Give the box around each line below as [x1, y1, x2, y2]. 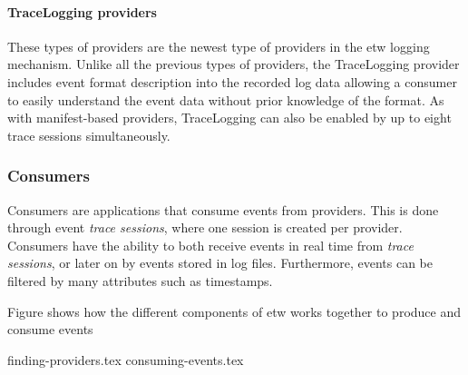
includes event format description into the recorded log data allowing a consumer [7, 72, 457, 91]
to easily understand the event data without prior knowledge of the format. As [7, 90, 444, 109]
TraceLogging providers [7, 2, 157, 21]
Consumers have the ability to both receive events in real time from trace [7, 235, 414, 254]
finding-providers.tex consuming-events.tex [7, 350, 244, 369]
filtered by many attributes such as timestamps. [7, 271, 273, 290]
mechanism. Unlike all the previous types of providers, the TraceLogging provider [7, 54, 460, 74]
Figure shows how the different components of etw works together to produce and [7, 301, 462, 321]
